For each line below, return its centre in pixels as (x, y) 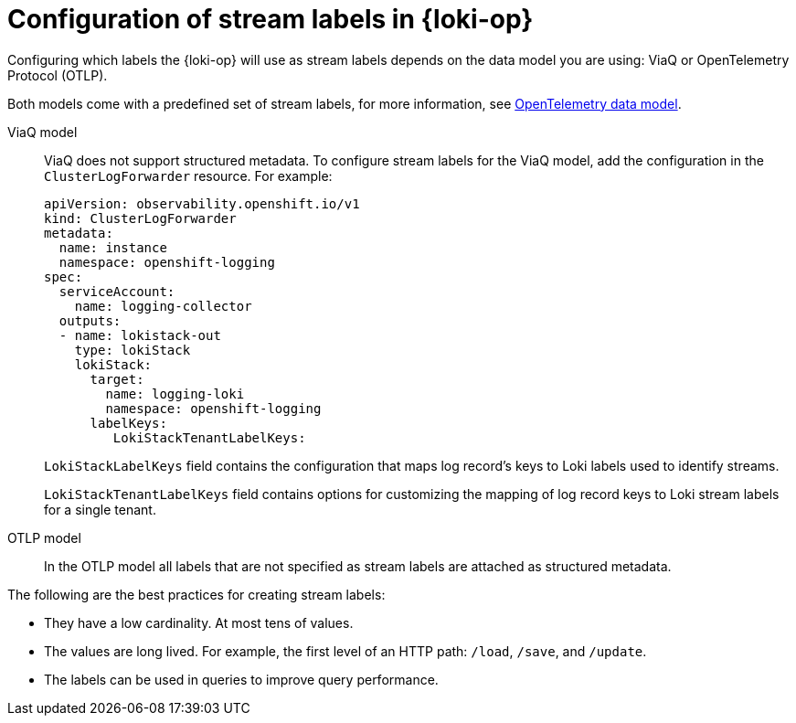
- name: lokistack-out (140, 335)
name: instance (113, 247)
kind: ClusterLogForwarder (140, 218)
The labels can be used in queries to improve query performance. (241, 679)
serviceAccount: (117, 291)
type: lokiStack (133, 350)
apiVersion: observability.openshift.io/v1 (202, 203)
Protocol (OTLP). (58, 75)
